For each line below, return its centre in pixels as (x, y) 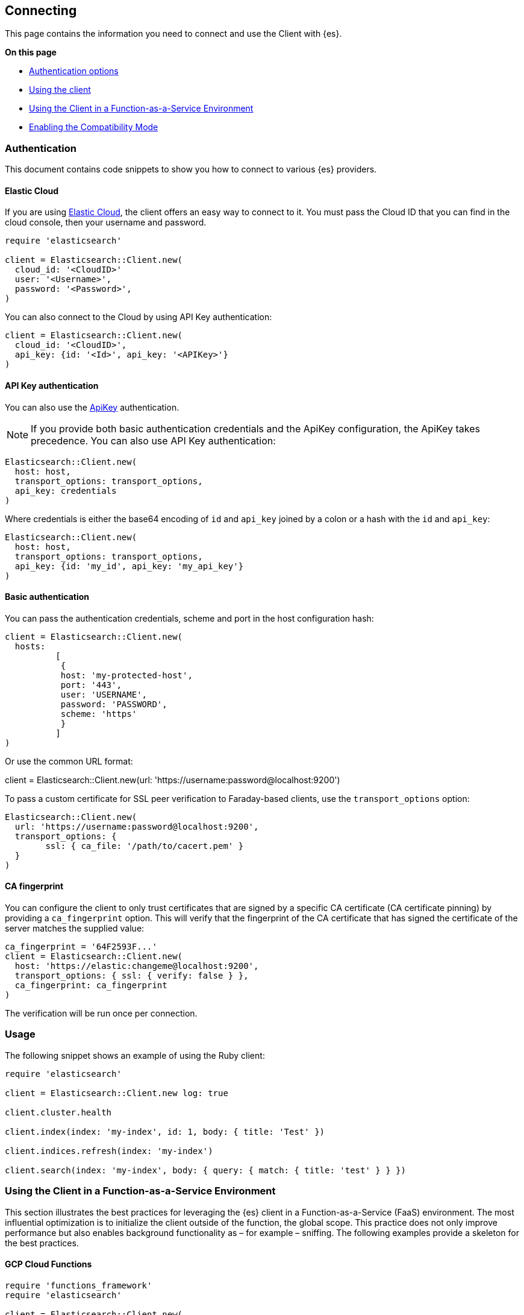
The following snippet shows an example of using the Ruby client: (135, 1055)
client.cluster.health (58, 1112)
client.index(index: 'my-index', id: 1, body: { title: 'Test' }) (165, 1131)
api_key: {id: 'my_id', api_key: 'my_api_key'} (129, 566)
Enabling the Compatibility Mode (94, 127)
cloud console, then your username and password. (106, 222)
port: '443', (91, 685)
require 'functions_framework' (79, 1285)
